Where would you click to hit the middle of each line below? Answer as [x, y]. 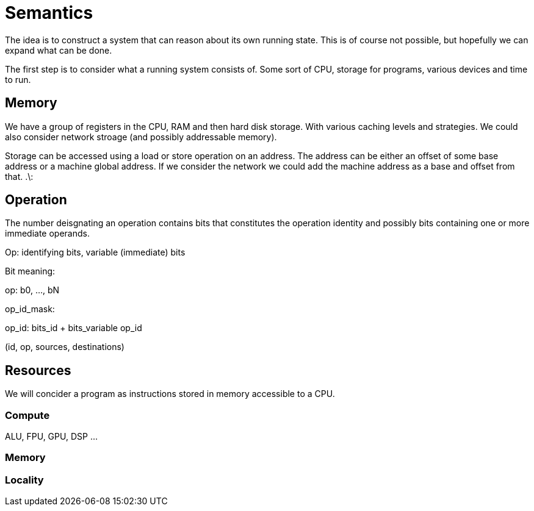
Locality [24, 480]
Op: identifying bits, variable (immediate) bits [95, 252]
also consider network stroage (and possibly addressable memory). [141, 137]
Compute [27, 415]
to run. [18, 79]
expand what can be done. [59, 50]
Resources [38, 370]
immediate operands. [47, 234]
